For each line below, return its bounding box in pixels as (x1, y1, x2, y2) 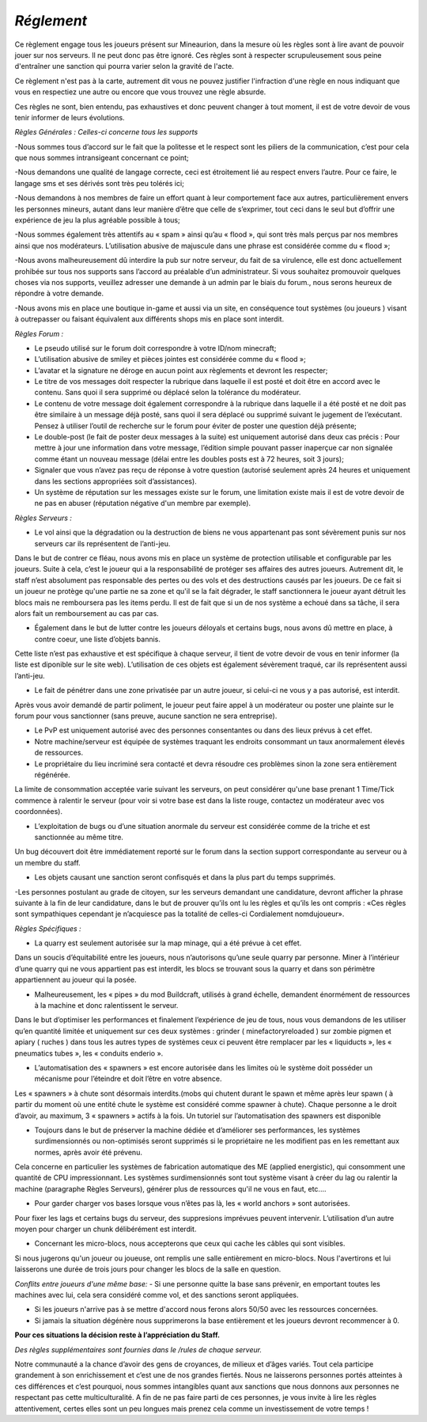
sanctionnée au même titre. (34, 832, 124, 842)
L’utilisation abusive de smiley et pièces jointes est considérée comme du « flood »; (34, 355, 306, 364)
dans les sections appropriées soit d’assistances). (34, 476, 197, 486)
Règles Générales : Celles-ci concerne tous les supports (14, 127, 198, 137)
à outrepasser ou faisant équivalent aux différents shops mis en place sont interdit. (14, 314, 285, 324)
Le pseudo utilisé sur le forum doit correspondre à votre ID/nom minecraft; (34, 343, 277, 352)
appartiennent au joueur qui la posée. (14, 975, 137, 985)
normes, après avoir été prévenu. (34, 1147, 142, 1157)
